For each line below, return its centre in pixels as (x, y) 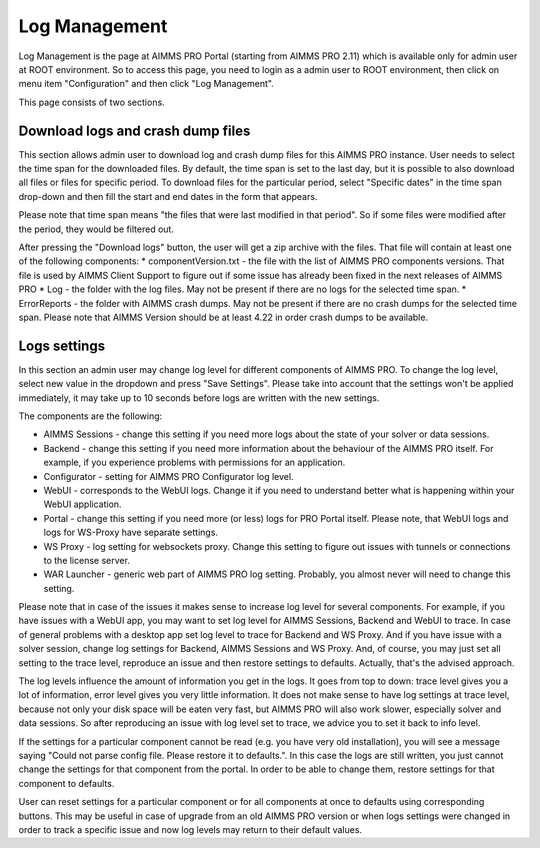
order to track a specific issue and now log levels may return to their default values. (190, 829)
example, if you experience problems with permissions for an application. (194, 462)
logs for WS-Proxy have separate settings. (131, 532)
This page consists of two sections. (91, 102)
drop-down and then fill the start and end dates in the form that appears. (168, 196)
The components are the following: (90, 416)
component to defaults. (66, 783)
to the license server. (86, 560)
